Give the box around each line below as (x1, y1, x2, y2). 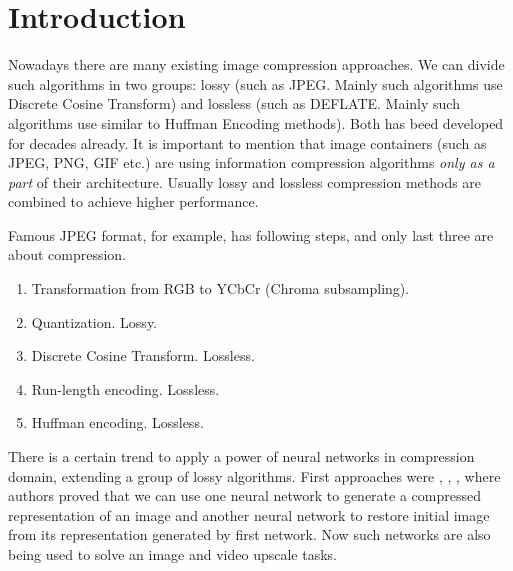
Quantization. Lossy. (31, 311, 157, 332)
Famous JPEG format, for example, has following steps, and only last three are (8, 224, 494, 245)
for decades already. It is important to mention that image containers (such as (8, 132, 487, 153)
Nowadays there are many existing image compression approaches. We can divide (8, 54, 505, 75)
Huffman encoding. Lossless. (31, 412, 204, 433)
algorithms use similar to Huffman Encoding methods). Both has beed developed (8, 112, 504, 133)
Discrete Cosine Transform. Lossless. (31, 345, 255, 366)
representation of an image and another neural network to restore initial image (8, 504, 490, 525)
